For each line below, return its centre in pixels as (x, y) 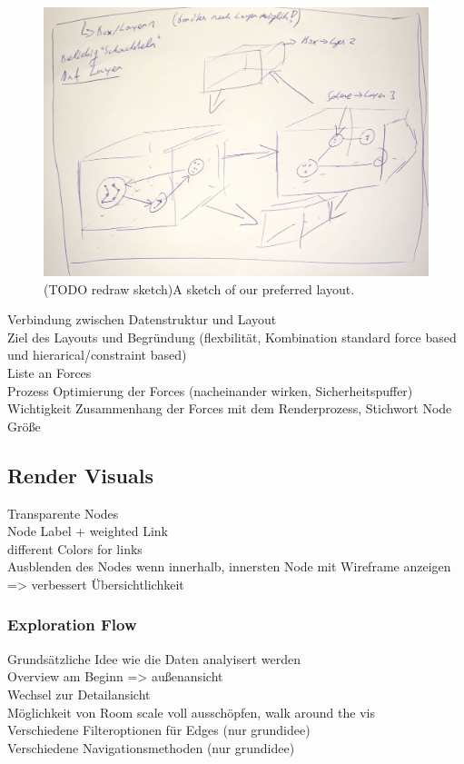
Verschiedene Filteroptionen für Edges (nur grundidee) (159, 730)
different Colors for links (75, 548)
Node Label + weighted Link (88, 531)
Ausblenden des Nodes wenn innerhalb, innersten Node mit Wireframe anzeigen (229, 566)
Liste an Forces (49, 373)
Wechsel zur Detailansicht (79, 694)
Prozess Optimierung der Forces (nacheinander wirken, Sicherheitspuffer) (210, 390)
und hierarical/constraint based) (97, 355)
